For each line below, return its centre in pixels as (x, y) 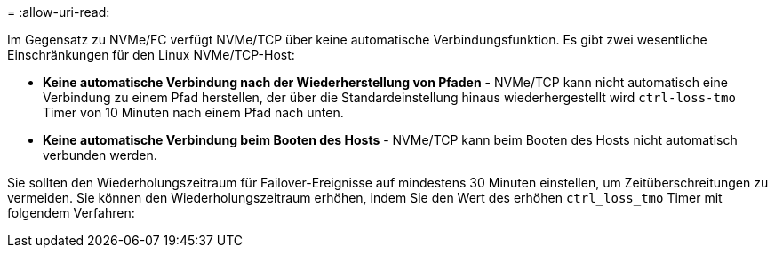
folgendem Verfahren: (71, 213)
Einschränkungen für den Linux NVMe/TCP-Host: (151, 55)
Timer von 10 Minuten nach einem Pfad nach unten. (193, 112)
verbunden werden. (100, 155)
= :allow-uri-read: (59, 12)
